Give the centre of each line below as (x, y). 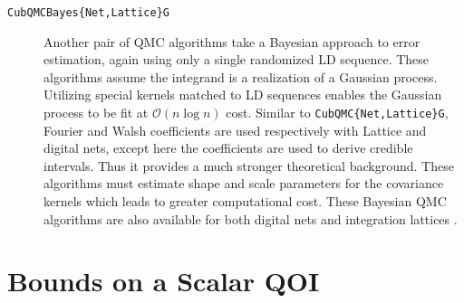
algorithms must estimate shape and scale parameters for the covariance (244, 183)
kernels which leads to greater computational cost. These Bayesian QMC (245, 201)
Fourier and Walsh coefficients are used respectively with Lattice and (235, 130)
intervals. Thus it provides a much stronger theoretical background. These (249, 165)
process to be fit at (96, 113)
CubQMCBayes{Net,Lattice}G (88, 13)
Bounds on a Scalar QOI (164, 281)
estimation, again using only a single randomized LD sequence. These (237, 59)
